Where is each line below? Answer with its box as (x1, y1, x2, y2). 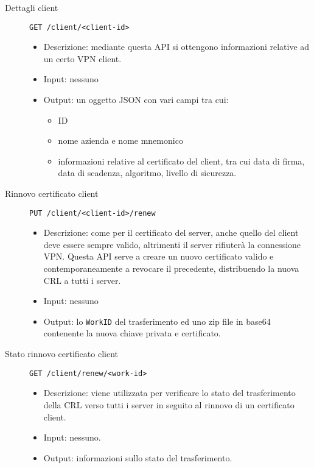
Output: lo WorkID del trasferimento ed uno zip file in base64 (43, 314, 271, 327)
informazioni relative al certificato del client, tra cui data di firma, (58, 154, 305, 167)
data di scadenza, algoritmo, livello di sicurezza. (58, 166, 237, 179)
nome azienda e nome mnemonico (58, 134, 183, 147)
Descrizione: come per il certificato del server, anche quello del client (43, 226, 299, 239)
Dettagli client (5, 1, 58, 13)
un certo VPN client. (43, 52, 122, 65)
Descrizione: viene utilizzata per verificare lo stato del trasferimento (43, 386, 296, 399)
